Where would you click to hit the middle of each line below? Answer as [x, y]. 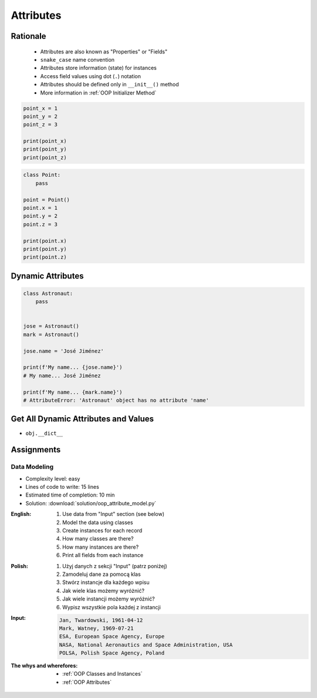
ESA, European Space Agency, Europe [112, 637]
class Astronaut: [48, 293]
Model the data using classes [98, 522]
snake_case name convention [77, 59]
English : [21, 514]
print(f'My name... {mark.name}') [73, 392]
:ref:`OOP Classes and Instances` [102, 674]
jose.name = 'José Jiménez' [63, 351]
